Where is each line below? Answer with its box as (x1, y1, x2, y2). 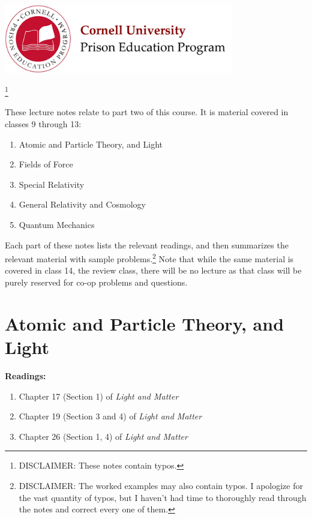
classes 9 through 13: (5, 118, 82, 130)
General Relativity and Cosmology (19, 198, 146, 211)
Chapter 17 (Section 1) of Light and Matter (19, 389, 179, 402)
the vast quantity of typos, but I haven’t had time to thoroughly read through (19, 491, 307, 503)
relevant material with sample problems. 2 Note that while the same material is (5, 251, 294, 265)
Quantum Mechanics (19, 218, 95, 230)
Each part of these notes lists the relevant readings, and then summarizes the (5, 238, 289, 251)
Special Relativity (19, 178, 85, 190)
